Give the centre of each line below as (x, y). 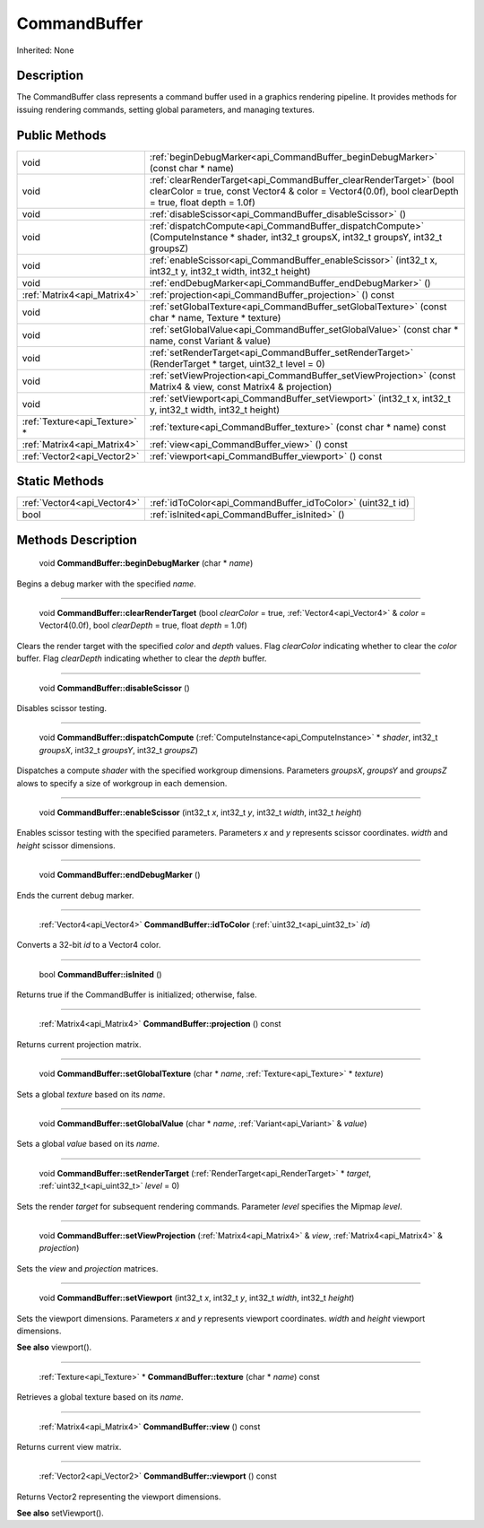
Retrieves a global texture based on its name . (100, 1397)
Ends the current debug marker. (75, 895)
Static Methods (60, 481)
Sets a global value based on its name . (88, 1144)
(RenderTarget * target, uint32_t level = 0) (238, 363)
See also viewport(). (54, 1347)
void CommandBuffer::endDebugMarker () (120, 875)
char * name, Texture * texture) (215, 317)
